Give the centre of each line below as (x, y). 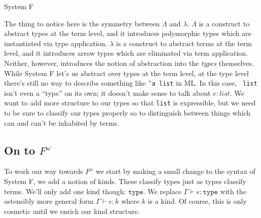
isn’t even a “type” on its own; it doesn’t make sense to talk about (107, 93)
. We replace (162, 191)
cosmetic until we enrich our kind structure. (72, 211)
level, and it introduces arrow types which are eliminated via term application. (126, 53)
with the (233, 191)
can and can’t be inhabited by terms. (62, 122)
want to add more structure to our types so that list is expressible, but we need (130, 103)
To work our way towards (44, 171)
